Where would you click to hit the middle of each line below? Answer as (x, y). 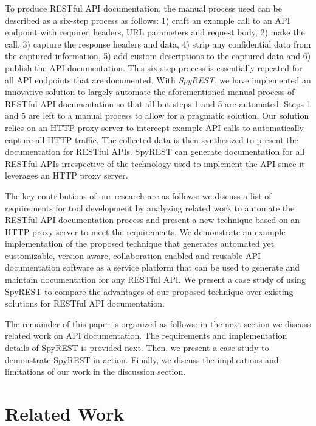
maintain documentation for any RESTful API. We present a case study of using (155, 279)
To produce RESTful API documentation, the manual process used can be (143, 8)
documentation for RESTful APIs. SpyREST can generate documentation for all (155, 151)
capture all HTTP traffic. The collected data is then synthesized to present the (152, 139)
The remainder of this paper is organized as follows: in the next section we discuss (158, 323)
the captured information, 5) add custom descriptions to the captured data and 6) (158, 56)
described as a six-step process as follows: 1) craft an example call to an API (148, 20)
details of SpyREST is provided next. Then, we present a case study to (137, 348)
